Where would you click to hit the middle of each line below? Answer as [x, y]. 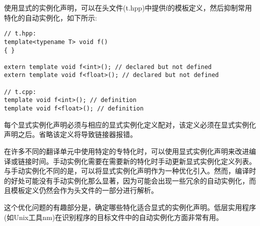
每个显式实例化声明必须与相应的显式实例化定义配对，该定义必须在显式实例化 [130, 124]
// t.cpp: [20, 92]
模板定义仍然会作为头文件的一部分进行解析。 [84, 190]
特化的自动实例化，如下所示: [50, 17]
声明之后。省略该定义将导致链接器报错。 [70, 134]
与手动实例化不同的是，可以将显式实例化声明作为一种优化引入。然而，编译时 [130, 171]
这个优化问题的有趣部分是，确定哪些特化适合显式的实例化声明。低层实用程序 [130, 207]
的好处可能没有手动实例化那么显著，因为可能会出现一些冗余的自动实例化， [126, 180]
